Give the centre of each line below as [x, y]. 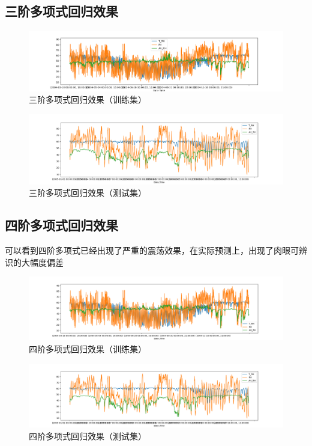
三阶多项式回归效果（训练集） [88, 99]
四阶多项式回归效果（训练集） [88, 349]
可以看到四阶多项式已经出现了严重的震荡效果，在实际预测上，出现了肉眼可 [152, 250]
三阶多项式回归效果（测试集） [88, 193]
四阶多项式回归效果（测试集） [88, 436]
